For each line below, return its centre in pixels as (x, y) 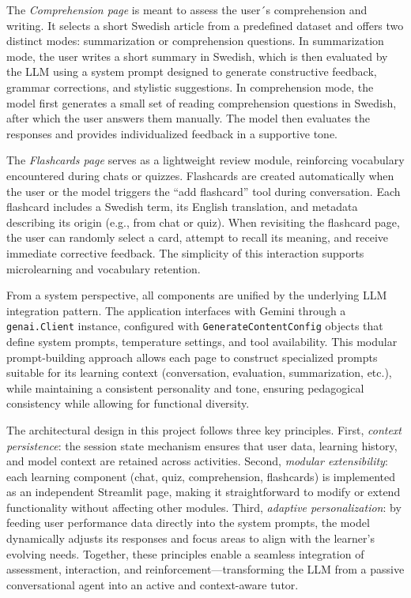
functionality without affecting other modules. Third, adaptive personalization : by (204, 507)
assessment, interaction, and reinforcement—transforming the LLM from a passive (205, 569)
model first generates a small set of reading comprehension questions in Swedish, (202, 102)
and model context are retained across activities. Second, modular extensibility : (197, 461)
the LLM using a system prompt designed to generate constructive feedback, (192, 71)
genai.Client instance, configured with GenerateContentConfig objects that (195, 326)
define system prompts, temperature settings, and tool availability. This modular (202, 341)
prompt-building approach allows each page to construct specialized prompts (192, 357)
